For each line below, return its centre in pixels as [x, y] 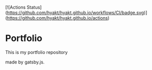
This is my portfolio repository [36, 52]
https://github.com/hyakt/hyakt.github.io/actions [57, 18]
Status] [34, 7]
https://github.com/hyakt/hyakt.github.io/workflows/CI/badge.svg [75, 13]
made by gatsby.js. [25, 62]
